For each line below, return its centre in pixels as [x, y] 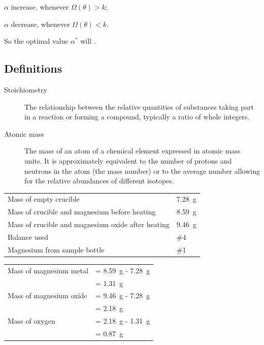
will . [88, 41]
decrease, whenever [40, 24]
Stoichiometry [26, 89]
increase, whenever [40, 7]
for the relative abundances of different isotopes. [99, 181]
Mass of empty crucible [44, 199]
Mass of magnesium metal [48, 270]
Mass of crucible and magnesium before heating [82, 212]
